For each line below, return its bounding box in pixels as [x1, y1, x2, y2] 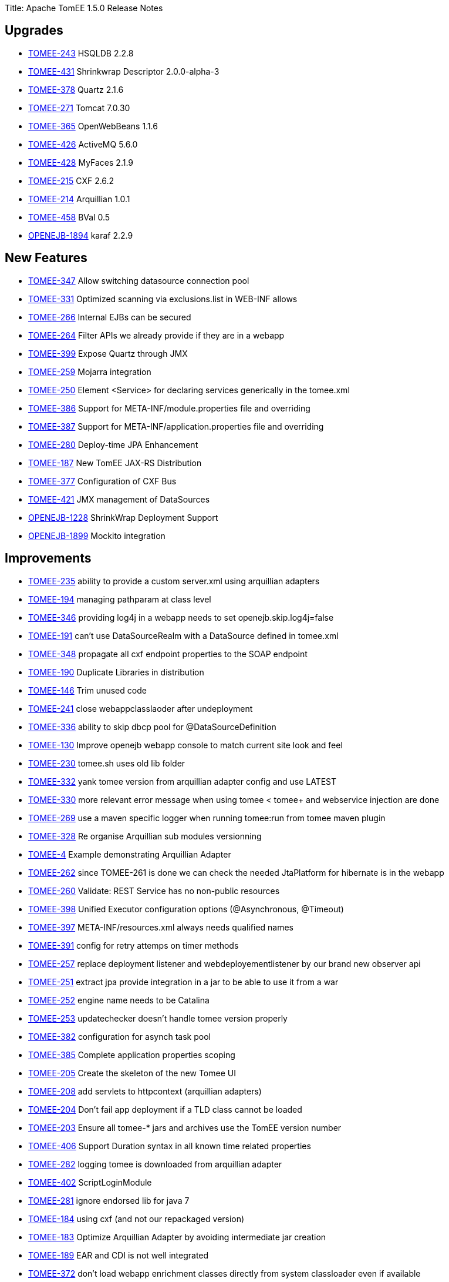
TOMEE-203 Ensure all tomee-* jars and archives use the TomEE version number [28, 1122, 342, 1133]
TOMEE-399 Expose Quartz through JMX [28, 348, 188, 359]
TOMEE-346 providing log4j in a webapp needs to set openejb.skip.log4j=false [28, 612, 334, 622]
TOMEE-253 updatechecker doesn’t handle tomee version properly [28, 1013, 288, 1023]
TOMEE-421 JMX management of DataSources [28, 494, 210, 504]
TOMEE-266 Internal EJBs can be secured [28, 312, 191, 322]
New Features [5, 250, 87, 266]
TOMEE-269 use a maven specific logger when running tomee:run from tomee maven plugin [28, 812, 386, 823]
